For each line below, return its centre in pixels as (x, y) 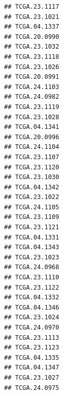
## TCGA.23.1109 (32, 217)
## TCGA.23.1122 (32, 287)
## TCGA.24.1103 (32, 87)
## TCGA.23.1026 (32, 67)
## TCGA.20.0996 (32, 137)
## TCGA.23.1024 (32, 318)
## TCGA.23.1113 (32, 337)
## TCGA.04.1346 (32, 307)
